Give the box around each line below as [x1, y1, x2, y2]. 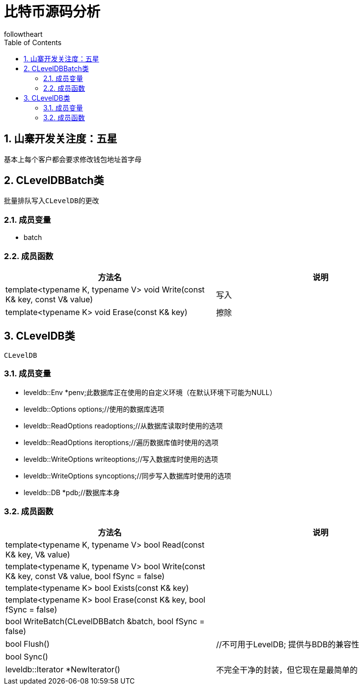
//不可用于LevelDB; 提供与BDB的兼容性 [216, 639, 360, 650]
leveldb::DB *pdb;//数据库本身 [24, 488, 120, 497]
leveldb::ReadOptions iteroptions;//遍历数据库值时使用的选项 [24, 438, 219, 447]
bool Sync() [5, 652, 48, 662]
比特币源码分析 [4, 3, 101, 20]
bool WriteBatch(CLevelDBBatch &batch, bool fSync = [5, 616, 205, 627]
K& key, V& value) [5, 550, 70, 560]
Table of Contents [4, 38, 62, 47]
